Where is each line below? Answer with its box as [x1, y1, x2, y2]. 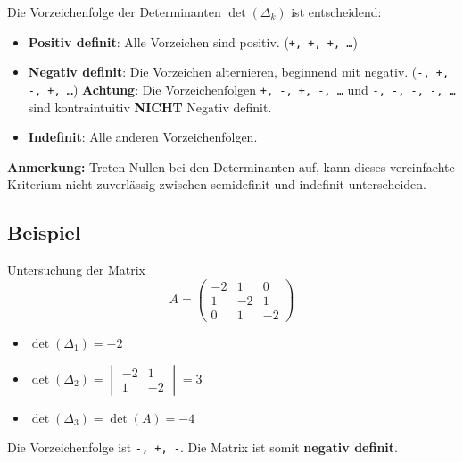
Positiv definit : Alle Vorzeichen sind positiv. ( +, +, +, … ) [28, 32, 358, 51]
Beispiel [7, 219, 81, 246]
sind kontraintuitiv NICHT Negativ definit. [28, 97, 272, 116]
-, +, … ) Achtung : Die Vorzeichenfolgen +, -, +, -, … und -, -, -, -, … [28, 79, 456, 98]
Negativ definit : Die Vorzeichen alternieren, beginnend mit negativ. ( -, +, [28, 62, 450, 81]
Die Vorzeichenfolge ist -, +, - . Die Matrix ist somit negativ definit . [7, 437, 398, 456]
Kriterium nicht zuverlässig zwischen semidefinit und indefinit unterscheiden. [7, 175, 426, 194]
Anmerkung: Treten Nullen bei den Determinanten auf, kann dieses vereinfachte [7, 157, 455, 176]
